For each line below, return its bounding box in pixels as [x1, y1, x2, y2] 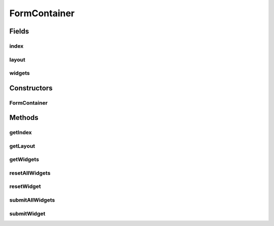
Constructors [9, 84, 53, 92]
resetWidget [9, 183, 41, 190]
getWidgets [9, 156, 39, 163]
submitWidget [9, 210, 46, 217]
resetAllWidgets [9, 169, 51, 176]
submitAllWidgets [9, 197, 55, 204]
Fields [9, 27, 29, 36]
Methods [9, 113, 39, 122]
